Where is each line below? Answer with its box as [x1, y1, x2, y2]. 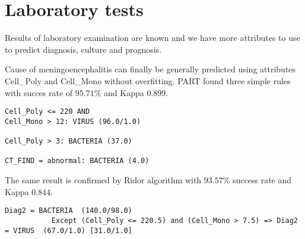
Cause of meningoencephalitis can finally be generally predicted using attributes [5, 63, 296, 75]
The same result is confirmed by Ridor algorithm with [5, 174, 202, 186]
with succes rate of [5, 86, 73, 98]
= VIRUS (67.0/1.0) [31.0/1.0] [5, 226, 132, 235]
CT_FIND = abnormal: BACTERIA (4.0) [5, 157, 150, 165]
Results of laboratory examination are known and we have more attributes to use [5, 31, 300, 44]
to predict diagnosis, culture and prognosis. [5, 43, 162, 55]
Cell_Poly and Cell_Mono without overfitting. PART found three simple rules [5, 74, 291, 87]
